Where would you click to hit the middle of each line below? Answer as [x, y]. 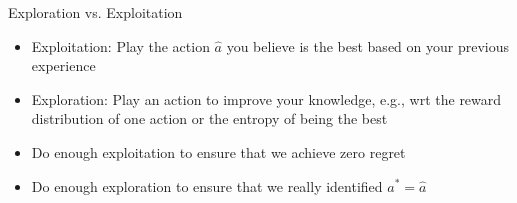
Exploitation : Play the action [120, 45]
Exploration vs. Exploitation [95, 12]
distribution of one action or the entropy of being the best [209, 118]
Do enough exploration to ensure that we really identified [207, 185]
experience [63, 65]
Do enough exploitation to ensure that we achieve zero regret [218, 151]
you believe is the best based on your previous [368, 45]
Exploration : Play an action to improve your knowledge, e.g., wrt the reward [266, 98]
